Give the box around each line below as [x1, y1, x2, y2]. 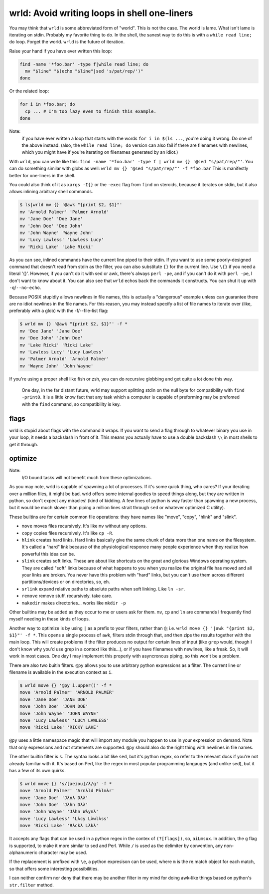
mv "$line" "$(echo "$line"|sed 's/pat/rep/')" [25, 68, 143, 74]
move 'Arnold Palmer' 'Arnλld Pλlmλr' [19, 788, 115, 794]
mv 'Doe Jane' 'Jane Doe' [19, 328, 83, 334]
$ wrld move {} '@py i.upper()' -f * [19, 683, 112, 688]
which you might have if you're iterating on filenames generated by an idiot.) [21, 149, 178, 155]
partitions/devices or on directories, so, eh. [21, 579, 111, 585]
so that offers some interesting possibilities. [9, 866, 99, 872]
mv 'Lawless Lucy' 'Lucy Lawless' [19, 349, 104, 354]
